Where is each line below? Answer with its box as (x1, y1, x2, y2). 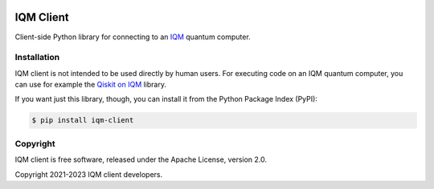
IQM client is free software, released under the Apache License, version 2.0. (14, 155, 268, 164)
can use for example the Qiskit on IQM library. (14, 80, 166, 90)
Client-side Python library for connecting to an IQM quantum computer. (14, 32, 251, 42)
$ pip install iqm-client (31, 116, 134, 125)
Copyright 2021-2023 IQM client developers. (14, 169, 163, 179)
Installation (14, 52, 60, 63)
